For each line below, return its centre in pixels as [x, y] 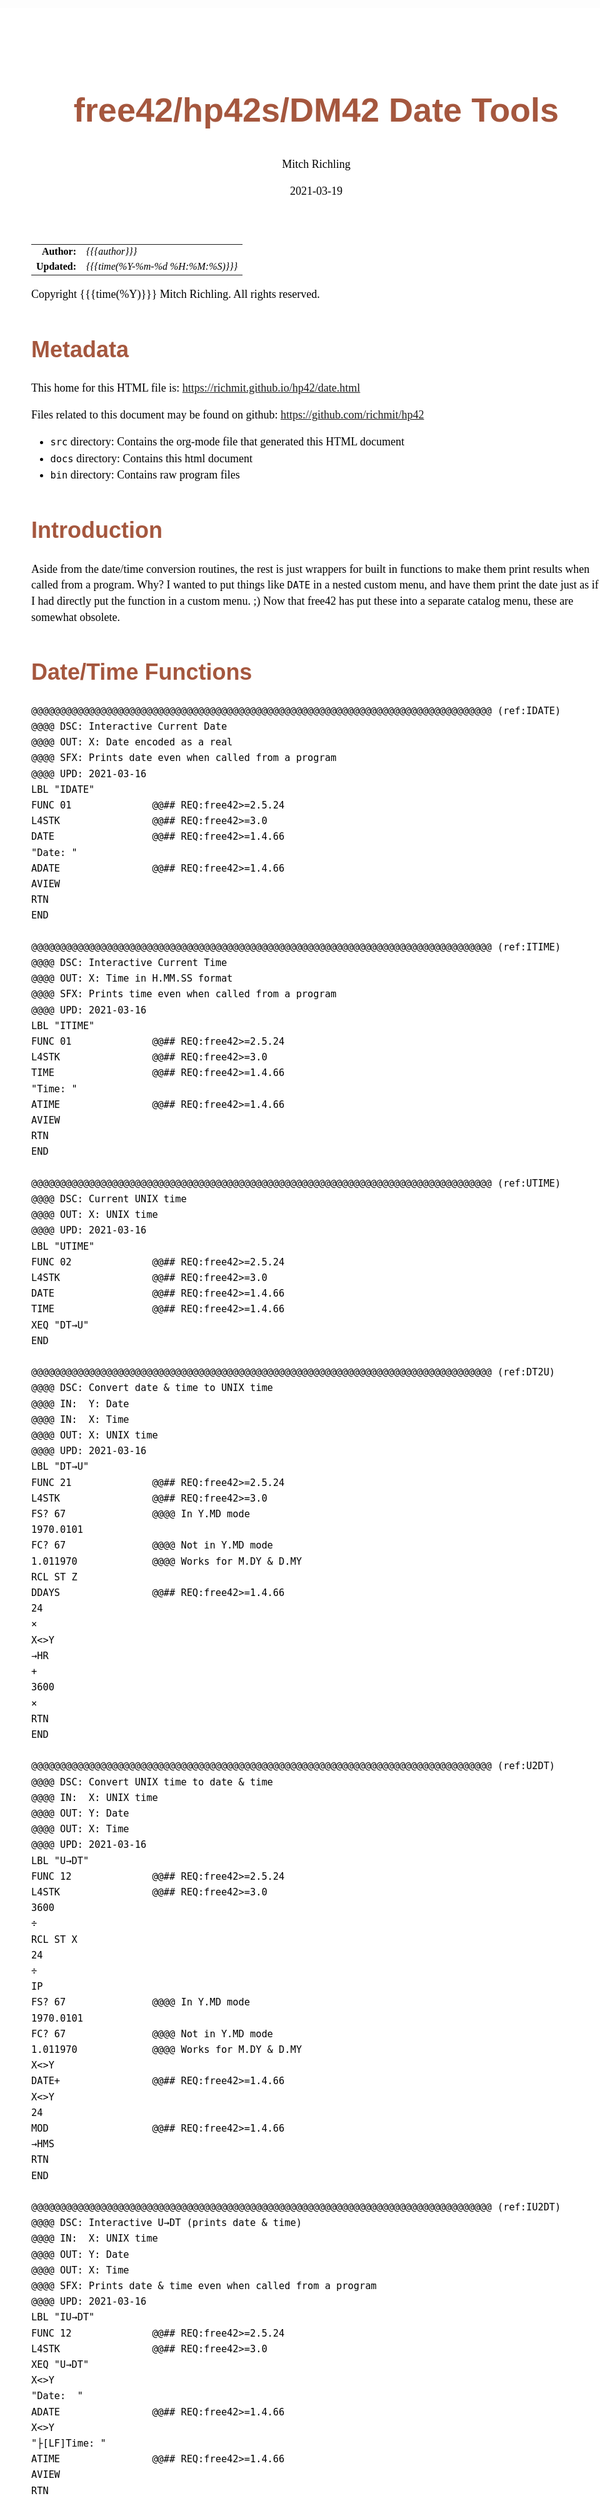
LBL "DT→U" [60, 1467]
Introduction [97, 530]
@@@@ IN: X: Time [80, 1419]
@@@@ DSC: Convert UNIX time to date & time [152, 1782]
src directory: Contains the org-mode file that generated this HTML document [227, 442]
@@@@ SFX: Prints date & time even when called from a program [204, 2286]
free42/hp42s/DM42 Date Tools [316, 109]
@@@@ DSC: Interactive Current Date [129, 726]
